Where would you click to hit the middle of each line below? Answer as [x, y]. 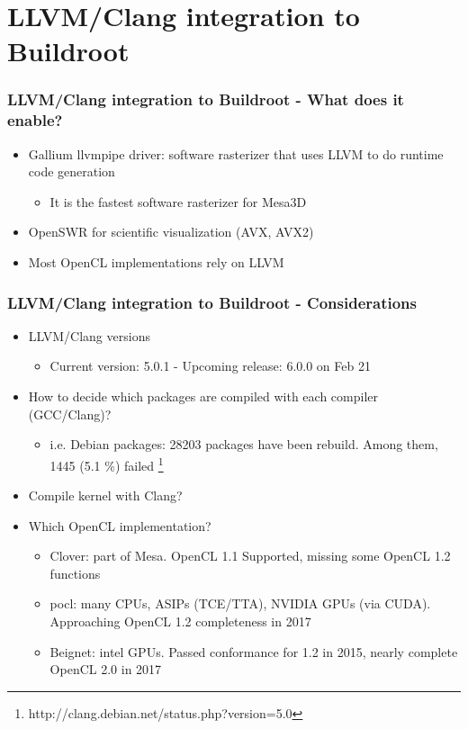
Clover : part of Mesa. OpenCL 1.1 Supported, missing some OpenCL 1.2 [250, 556]
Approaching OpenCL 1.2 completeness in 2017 [180, 621]
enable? [35, 120]
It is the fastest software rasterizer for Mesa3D [178, 201]
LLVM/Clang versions [89, 335]
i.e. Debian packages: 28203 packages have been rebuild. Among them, [244, 444]
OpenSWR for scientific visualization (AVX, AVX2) [171, 232]
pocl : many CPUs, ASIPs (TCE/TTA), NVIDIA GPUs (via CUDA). [240, 603]
